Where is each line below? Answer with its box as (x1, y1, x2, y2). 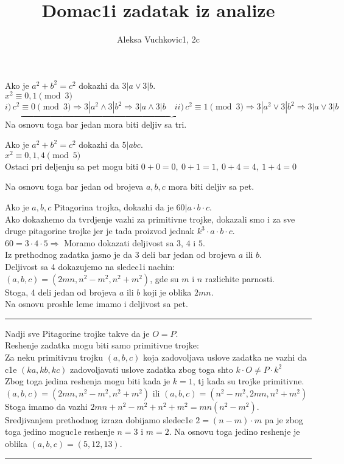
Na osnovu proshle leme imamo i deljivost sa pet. (5, 297, 188, 310)
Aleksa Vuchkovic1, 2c (117, 33, 200, 46)
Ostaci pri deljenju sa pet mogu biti (5, 159, 139, 172)
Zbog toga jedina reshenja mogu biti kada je (5, 375, 170, 387)
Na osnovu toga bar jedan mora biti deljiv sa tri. (5, 117, 187, 130)
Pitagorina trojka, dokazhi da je (54, 201, 174, 213)
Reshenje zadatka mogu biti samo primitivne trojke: (5, 339, 199, 351)
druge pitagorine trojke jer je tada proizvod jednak (5, 224, 194, 237)
